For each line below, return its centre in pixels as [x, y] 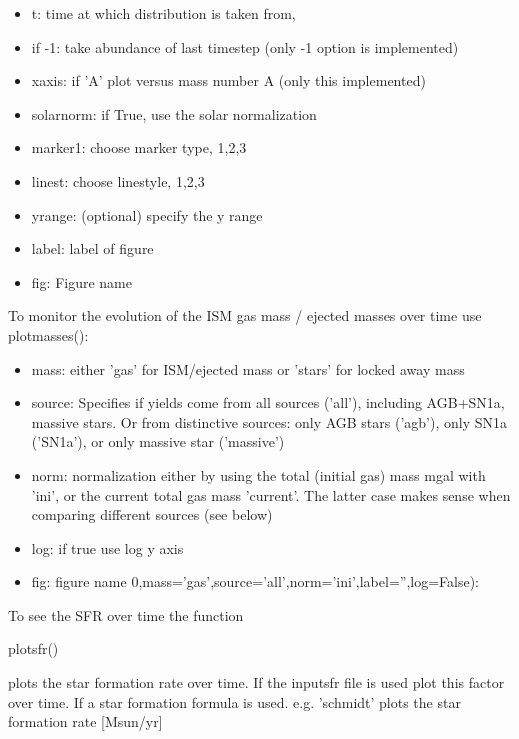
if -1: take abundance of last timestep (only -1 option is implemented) [245, 46]
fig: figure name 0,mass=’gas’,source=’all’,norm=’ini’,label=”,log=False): [255, 581]
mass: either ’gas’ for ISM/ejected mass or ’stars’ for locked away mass [248, 368]
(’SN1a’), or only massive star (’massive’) [158, 441]
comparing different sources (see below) [152, 514]
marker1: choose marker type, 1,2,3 [139, 147]
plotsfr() [33, 648]
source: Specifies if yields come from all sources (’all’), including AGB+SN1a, [268, 402]
